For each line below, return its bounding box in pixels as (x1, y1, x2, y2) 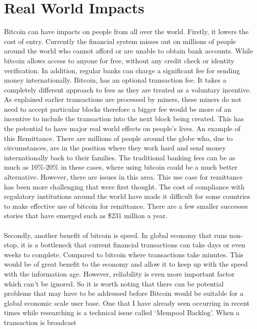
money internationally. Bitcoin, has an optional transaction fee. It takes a (4, 75, 226, 85)
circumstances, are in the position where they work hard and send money (4, 142, 226, 153)
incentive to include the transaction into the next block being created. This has (4, 113, 244, 124)
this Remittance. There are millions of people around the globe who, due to (4, 133, 233, 143)
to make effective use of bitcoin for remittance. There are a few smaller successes (4, 200, 248, 211)
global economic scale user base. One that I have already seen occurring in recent (4, 297, 250, 308)
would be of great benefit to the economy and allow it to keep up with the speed (4, 259, 248, 269)
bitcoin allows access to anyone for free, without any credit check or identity (4, 55, 235, 65)
